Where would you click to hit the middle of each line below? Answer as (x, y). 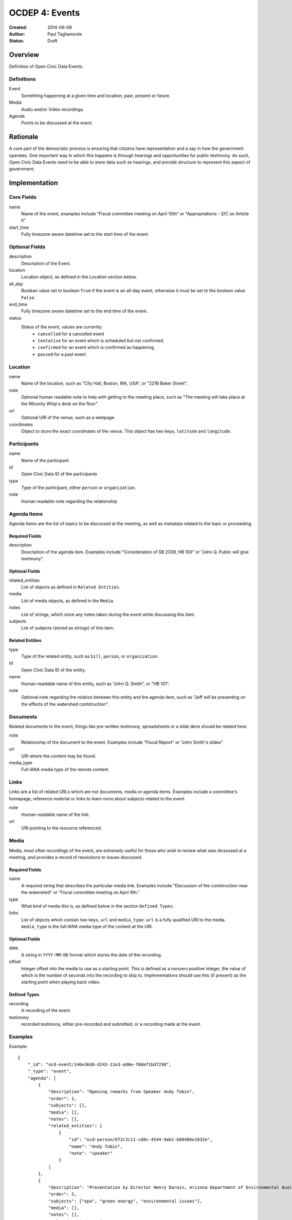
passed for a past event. (62, 354)
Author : (17, 34)
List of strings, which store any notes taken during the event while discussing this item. (108, 614)
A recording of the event (46, 1011)
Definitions (22, 79)
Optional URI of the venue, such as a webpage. (68, 418)
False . (28, 297)
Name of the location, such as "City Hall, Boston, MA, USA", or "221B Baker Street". (104, 384)
